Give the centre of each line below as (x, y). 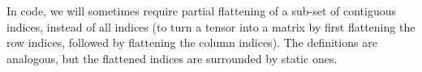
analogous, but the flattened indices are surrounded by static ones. (172, 58)
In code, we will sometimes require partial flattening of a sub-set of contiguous (201, 11)
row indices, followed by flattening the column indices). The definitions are (192, 42)
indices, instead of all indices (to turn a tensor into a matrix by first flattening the (211, 26)
